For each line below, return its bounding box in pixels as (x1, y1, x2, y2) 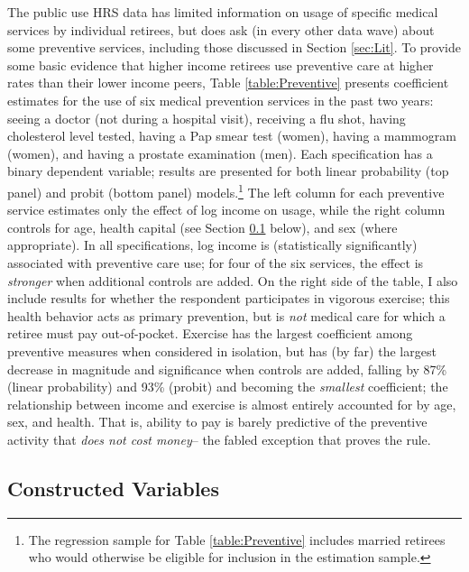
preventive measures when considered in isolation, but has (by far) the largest (7, 341, 437, 360)
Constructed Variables (7, 474, 219, 502)
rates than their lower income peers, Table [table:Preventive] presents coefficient (7, 73, 449, 92)
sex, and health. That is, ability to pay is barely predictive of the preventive (7, 412, 428, 431)
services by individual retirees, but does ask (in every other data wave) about (7, 20, 435, 39)
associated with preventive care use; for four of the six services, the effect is (7, 253, 424, 272)
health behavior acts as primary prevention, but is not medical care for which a (7, 306, 446, 325)
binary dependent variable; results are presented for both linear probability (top (7, 161, 449, 180)
